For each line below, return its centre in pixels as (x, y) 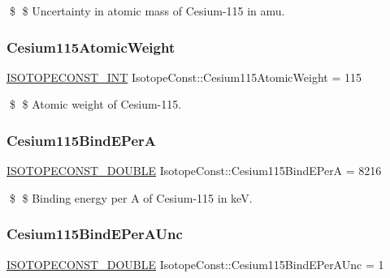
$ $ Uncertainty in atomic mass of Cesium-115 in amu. (147, 11)
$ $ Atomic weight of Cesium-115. (95, 104)
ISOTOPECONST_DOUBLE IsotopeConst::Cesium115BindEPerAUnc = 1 (195, 264)
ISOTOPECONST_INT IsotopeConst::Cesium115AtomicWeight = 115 (184, 77)
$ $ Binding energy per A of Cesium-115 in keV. (131, 197)
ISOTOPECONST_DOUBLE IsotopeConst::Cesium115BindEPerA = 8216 (194, 171)
